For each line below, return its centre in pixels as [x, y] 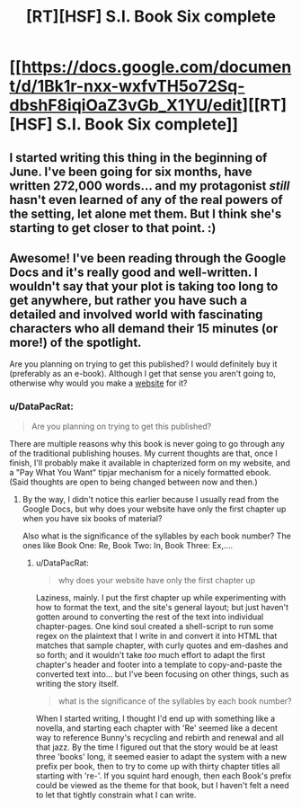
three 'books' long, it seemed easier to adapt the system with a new [161, 756]
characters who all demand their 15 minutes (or [144, 329]
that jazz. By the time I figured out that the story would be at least [157, 747]
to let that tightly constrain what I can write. [116, 795]
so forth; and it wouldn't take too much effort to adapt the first [150, 654]
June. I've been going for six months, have [131, 171]
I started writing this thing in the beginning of [138, 158]
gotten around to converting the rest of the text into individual [150, 617]
